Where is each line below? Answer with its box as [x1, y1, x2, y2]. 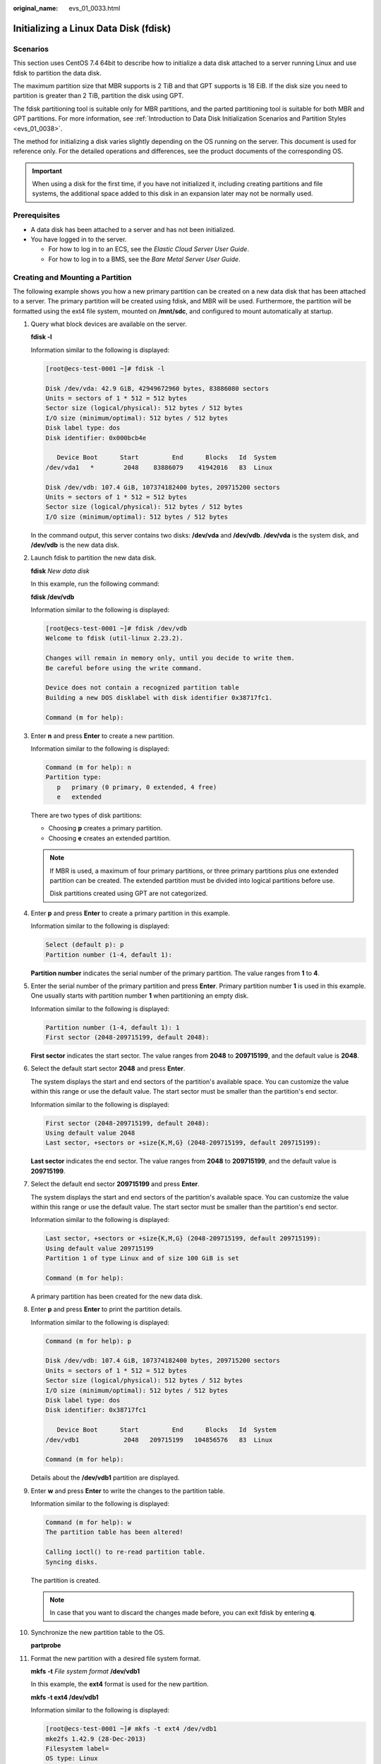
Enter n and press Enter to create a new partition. [30, 731, 175, 740]
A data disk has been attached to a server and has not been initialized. [30, 225, 236, 234]
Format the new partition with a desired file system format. [30, 1654, 201, 1662]
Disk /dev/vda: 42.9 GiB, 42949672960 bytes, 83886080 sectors [45, 385, 270, 392]
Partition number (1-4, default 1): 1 [45, 1023, 180, 1032]
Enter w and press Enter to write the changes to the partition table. [30, 1486, 225, 1495]
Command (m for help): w [45, 1518, 132, 1527]
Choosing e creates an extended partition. [48, 833, 171, 842]
